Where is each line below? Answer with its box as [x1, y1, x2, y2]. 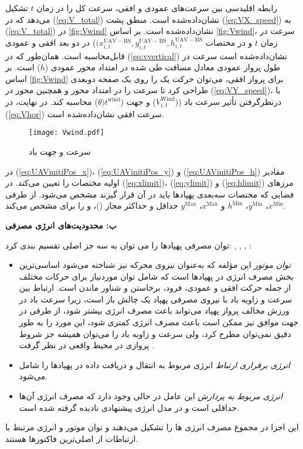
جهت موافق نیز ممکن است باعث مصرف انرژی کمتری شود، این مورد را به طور [19, 316, 299, 328]
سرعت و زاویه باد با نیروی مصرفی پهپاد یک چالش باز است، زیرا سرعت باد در [19, 292, 292, 305]
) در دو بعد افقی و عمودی [5, 36, 96, 48]
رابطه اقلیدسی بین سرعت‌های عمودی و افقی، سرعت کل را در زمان [36, 2, 278, 13]
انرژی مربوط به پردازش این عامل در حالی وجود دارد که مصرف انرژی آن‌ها [19, 390, 283, 402]
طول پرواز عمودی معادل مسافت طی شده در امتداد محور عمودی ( [45, 61, 281, 73]
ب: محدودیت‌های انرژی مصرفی [5, 219, 117, 231]
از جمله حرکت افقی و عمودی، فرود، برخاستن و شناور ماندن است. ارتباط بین [19, 281, 291, 294]
